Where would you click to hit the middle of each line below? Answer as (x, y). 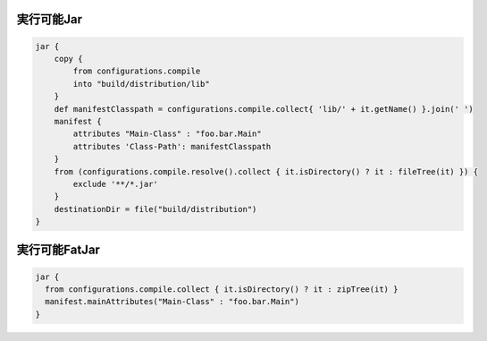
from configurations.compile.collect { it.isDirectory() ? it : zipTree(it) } (222, 290)
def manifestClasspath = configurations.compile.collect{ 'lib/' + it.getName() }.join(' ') (264, 109)
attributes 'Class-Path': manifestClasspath (172, 146)
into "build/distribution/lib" (141, 84)
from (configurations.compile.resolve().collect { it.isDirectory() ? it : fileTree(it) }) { (266, 171)
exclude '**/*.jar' (115, 184)
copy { (68, 59)
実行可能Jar (50, 19)
